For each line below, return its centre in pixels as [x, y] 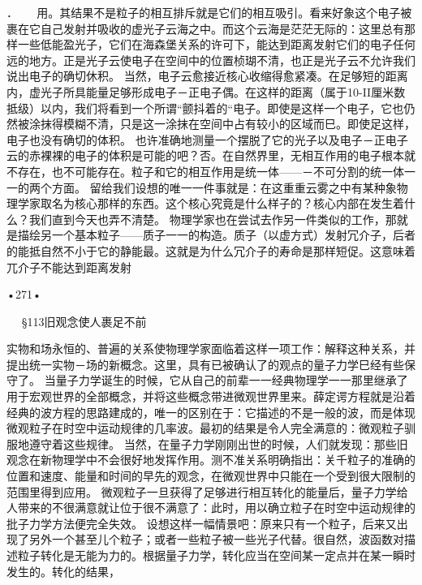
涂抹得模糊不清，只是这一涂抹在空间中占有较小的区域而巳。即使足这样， [222, 124]
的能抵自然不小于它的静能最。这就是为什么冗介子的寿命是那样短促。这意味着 [211, 250]
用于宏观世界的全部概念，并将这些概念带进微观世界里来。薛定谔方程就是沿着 [211, 396]
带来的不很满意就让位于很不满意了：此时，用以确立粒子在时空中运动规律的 [216, 508]
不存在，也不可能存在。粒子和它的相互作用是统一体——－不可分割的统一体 [205, 171]
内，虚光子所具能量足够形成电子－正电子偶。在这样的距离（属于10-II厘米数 [206, 91]
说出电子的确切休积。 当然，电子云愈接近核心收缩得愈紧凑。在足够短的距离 [207, 76]
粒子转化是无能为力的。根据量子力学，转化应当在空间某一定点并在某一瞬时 [216, 555]
